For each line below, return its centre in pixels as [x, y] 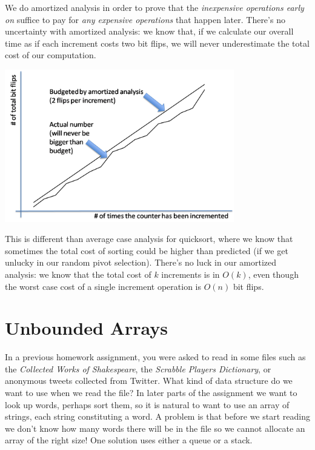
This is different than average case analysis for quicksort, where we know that [149, 239]
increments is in [191, 274]
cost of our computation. [51, 55]
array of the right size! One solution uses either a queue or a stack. [129, 440]
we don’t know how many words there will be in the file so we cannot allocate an [155, 428]
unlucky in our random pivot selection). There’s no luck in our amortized [141, 262]
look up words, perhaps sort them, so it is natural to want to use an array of [147, 404]
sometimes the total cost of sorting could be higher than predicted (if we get [147, 250]
